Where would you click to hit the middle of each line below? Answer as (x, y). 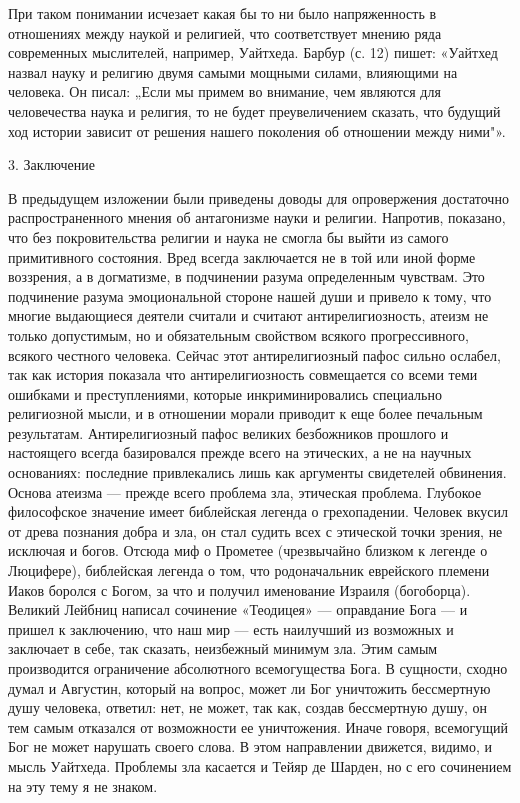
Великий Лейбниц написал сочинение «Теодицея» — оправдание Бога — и (238, 609)
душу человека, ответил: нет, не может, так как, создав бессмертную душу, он (248, 707)
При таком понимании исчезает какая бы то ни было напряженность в (222, 13)
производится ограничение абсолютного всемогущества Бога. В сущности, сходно (258, 668)
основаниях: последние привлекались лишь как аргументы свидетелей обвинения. (257, 472)
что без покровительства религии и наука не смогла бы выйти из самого (228, 236)
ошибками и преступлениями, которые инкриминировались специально (225, 393)
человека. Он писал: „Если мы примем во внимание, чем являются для (224, 91)
